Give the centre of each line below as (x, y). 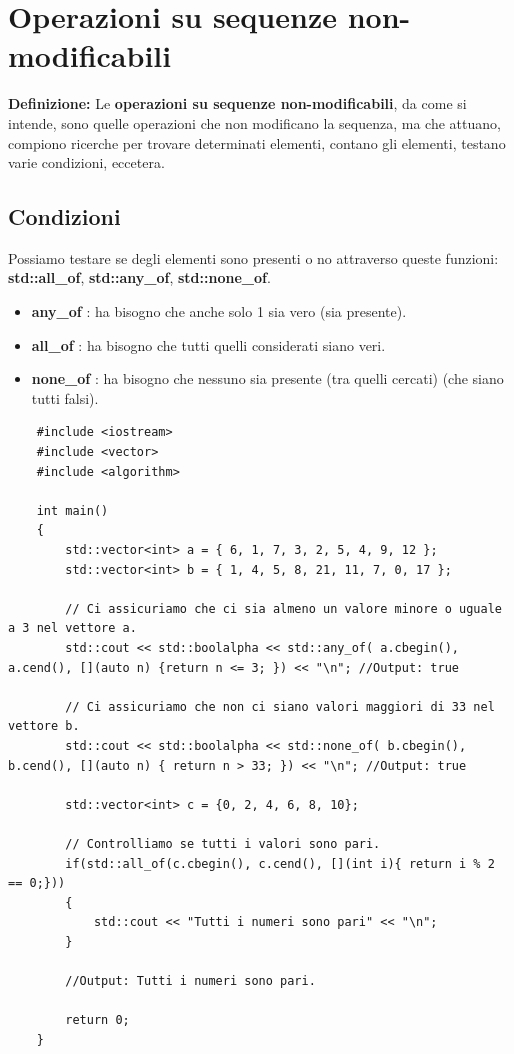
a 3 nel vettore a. (72, 628)
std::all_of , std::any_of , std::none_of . (139, 277)
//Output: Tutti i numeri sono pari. (190, 981)
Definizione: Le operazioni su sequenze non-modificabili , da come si (237, 103)
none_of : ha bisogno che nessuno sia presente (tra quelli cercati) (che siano (267, 378)
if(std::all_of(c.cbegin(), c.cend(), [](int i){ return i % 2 (280, 863)
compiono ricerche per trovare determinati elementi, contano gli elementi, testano (257, 142)
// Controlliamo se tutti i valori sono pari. (223, 843)
